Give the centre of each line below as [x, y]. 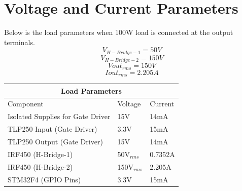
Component [26, 104]
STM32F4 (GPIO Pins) [44, 179]
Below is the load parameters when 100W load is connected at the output [119, 32]
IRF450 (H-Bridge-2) [40, 166]
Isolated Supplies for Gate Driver [59, 116]
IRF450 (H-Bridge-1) [40, 154]
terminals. [20, 42]
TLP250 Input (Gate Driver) [53, 129]
